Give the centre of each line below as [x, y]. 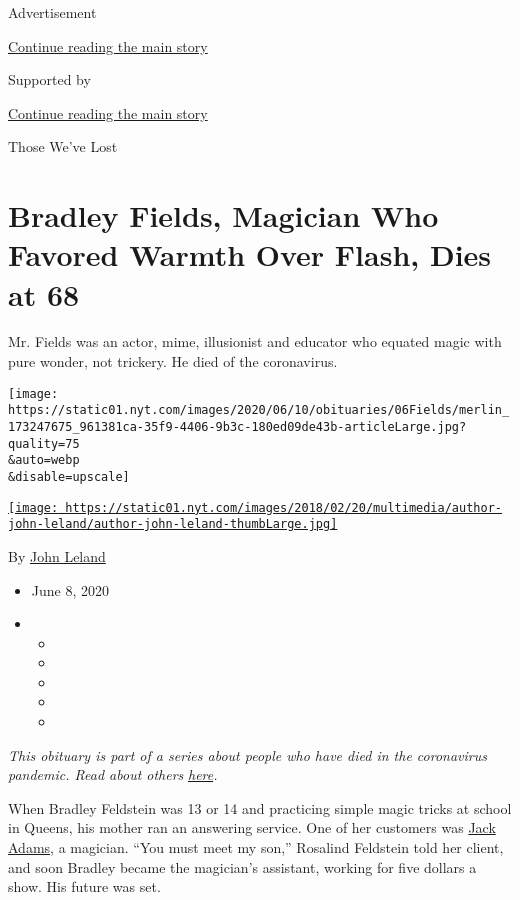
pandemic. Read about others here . [113, 774]
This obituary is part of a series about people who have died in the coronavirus [247, 754]
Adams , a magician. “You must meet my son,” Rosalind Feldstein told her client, [256, 847]
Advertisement [52, 12]
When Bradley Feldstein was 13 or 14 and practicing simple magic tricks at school [260, 807]
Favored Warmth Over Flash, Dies [250, 254]
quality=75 [44, 443]
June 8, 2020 [70, 589]
